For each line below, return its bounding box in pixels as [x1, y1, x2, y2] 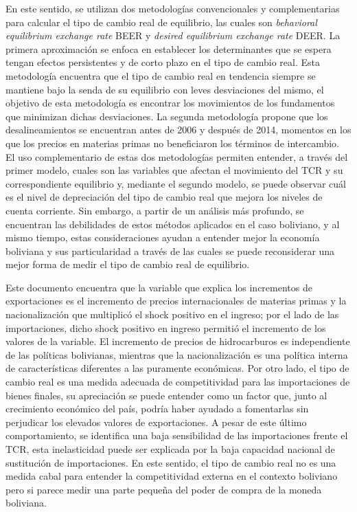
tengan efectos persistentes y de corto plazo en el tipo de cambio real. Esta [5, 55, 320, 69]
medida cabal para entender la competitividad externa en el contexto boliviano [5, 469, 338, 483]
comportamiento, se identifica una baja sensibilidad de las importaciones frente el [5, 428, 348, 443]
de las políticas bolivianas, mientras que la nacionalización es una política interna [5, 347, 348, 361]
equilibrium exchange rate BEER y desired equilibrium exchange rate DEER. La [5, 28, 341, 43]
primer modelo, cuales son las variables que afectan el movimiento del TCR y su [5, 163, 343, 177]
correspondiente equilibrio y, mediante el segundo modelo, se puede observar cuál [5, 176, 346, 190]
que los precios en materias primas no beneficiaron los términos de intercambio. [5, 135, 339, 150]
